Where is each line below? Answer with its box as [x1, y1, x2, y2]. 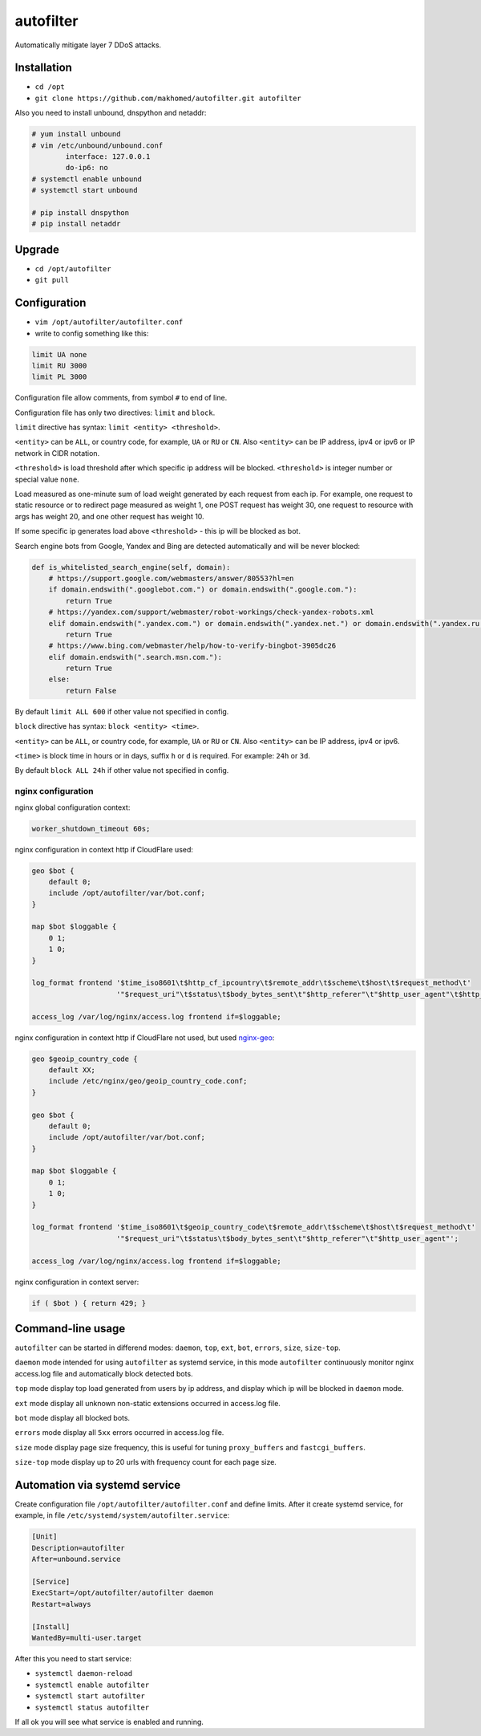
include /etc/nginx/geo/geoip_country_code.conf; [48, 1076, 248, 1086]
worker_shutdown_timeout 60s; [31, 823, 151, 833]
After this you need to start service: [14, 1653, 132, 1663]
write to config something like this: [34, 328, 149, 338]
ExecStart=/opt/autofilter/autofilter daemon [31, 1588, 214, 1597]
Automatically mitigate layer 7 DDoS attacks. [14, 40, 162, 50]
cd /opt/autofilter [34, 264, 111, 273]
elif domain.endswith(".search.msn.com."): [48, 653, 222, 661]
